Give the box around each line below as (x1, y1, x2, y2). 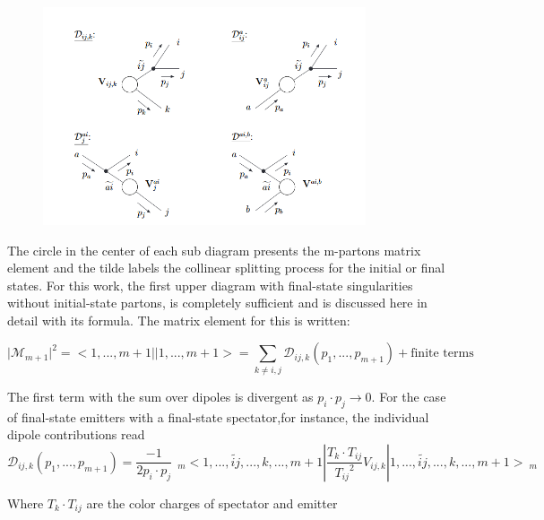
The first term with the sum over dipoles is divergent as (7, 386, 314, 405)
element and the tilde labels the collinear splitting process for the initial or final (7, 258, 445, 277)
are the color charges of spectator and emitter (86, 493, 338, 512)
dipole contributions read (7, 425, 145, 444)
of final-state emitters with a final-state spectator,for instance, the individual (7, 407, 429, 426)
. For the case (371, 386, 446, 405)
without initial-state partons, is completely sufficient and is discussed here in (7, 293, 427, 312)
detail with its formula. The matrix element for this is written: (7, 310, 350, 329)
